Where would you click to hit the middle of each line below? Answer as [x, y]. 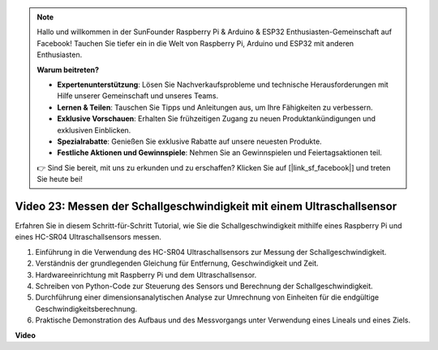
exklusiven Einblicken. [94, 130]
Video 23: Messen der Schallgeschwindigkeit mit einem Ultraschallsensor [206, 206]
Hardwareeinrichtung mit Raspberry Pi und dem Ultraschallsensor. [146, 274]
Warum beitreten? [68, 70]
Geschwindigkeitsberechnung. [86, 309]
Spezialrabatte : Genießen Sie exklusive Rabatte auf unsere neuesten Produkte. [189, 141]
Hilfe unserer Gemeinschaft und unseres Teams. [138, 96]
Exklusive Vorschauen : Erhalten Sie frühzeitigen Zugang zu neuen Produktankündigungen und [217, 119]
